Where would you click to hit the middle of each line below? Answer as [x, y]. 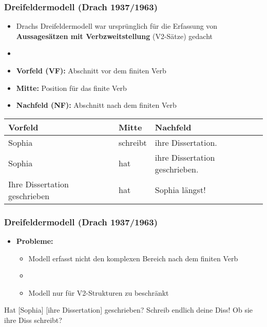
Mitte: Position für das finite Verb [71, 88]
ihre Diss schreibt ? [33, 320]
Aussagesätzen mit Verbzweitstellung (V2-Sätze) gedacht [114, 36]
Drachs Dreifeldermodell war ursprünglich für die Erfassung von [117, 26]
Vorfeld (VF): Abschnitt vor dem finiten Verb [91, 70]
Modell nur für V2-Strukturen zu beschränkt [99, 292]
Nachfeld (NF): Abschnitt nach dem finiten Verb [96, 105]
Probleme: [35, 241]
